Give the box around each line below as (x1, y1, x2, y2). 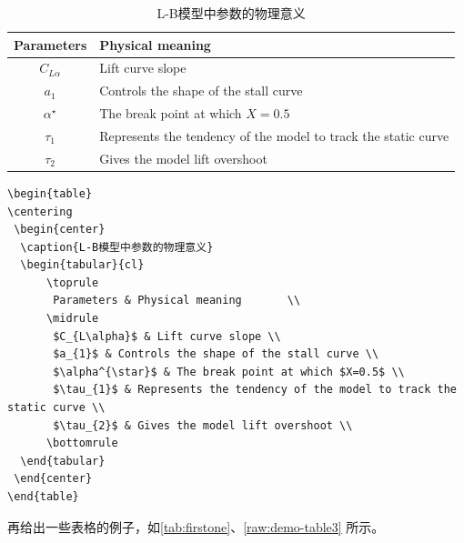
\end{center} (14, 472, 93, 486)
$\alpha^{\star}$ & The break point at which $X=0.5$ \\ (53, 365, 405, 378)
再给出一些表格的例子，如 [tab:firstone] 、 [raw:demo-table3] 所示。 (7, 517, 385, 536)
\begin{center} (14, 223, 106, 236)
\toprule (45, 276, 99, 289)
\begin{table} (7, 186, 93, 200)
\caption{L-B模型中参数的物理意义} (20, 240, 214, 254)
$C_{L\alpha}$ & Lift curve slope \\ (53, 329, 281, 343)
